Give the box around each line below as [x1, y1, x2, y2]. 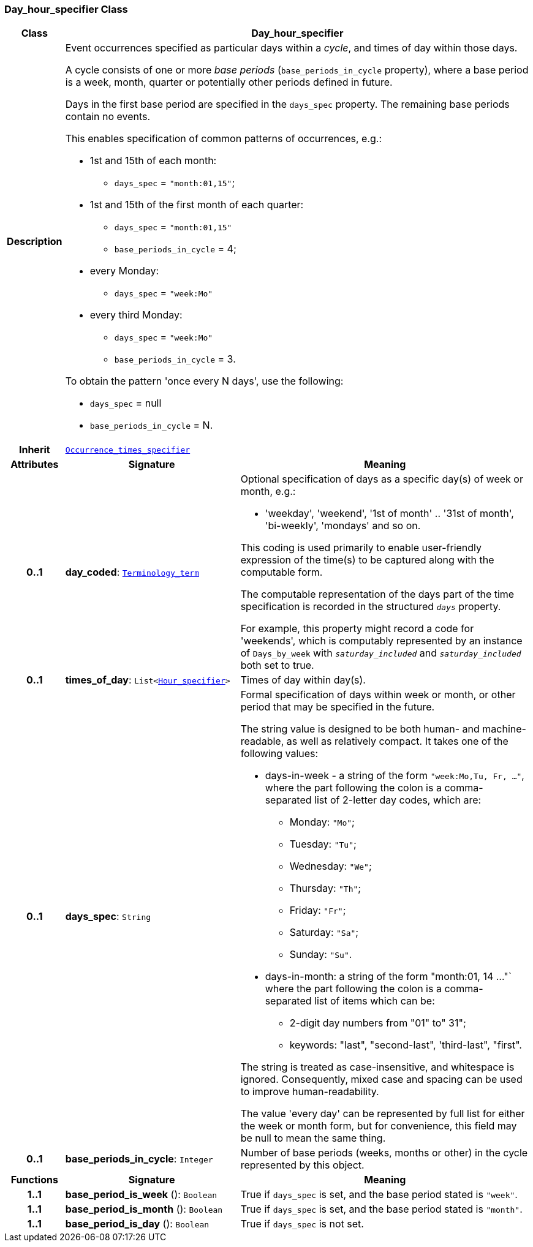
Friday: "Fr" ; [289, 904, 346, 917]
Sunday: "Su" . [289, 948, 352, 961]
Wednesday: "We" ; [289, 860, 372, 873]
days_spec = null [89, 397, 162, 410]
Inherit [18, 443, 50, 456]
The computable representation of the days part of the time [240, 588, 515, 601]
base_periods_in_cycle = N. [89, 419, 213, 432]
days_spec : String [65, 910, 151, 923]
